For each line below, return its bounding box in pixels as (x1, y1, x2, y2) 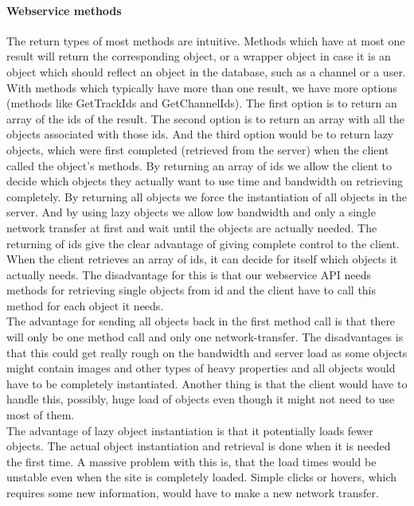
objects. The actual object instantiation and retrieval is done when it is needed (6, 438, 391, 454)
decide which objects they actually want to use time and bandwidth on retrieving (6, 173, 404, 189)
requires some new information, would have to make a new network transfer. (6, 485, 379, 501)
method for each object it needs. (6, 297, 164, 313)
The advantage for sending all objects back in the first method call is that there (6, 313, 396, 329)
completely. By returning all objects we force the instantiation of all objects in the (6, 188, 407, 204)
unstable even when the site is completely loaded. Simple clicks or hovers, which (6, 469, 397, 485)
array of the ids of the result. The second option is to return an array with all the (6, 110, 404, 127)
